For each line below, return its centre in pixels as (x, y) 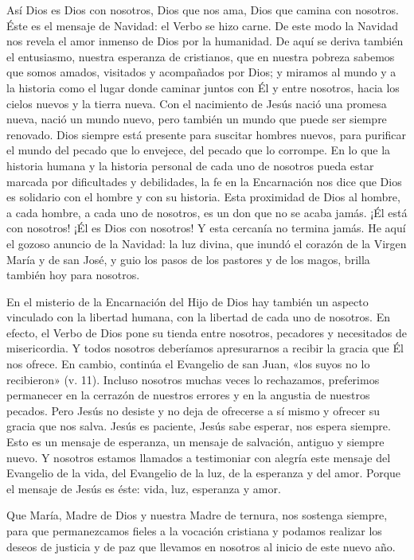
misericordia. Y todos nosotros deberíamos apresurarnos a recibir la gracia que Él (205, 348)
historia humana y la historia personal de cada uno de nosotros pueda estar (190, 165)
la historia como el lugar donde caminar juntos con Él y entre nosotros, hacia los (203, 87)
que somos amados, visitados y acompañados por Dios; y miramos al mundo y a (201, 72)
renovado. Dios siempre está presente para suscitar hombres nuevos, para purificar (207, 134)
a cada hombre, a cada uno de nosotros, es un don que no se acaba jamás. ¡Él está (207, 212)
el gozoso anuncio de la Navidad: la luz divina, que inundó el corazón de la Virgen (207, 243)
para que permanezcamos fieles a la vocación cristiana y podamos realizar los (194, 531)
